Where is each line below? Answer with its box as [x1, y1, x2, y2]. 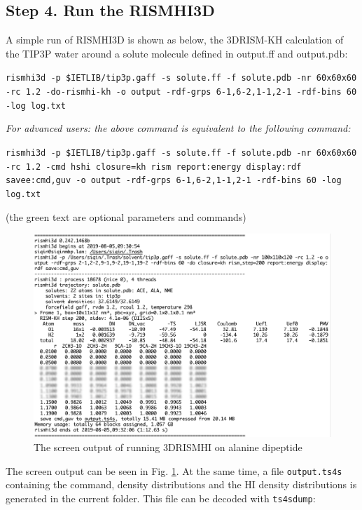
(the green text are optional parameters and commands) [6, 209, 246, 224]
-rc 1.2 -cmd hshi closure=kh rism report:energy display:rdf [6, 161, 302, 172]
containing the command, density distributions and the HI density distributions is [6, 477, 357, 492]
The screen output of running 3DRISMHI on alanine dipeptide [34, 440, 302, 455]
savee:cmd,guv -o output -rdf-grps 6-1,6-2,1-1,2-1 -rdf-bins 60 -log [6, 175, 342, 186]
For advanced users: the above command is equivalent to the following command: [6, 121, 351, 135]
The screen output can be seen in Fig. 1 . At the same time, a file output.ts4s [6, 463, 342, 478]
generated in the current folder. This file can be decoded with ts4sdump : [6, 490, 316, 505]
